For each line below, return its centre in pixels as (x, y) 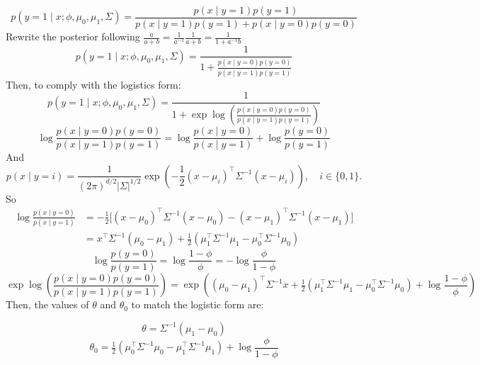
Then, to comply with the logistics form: (93, 84)
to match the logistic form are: (198, 304)
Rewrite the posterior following (73, 36)
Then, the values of (47, 304)
